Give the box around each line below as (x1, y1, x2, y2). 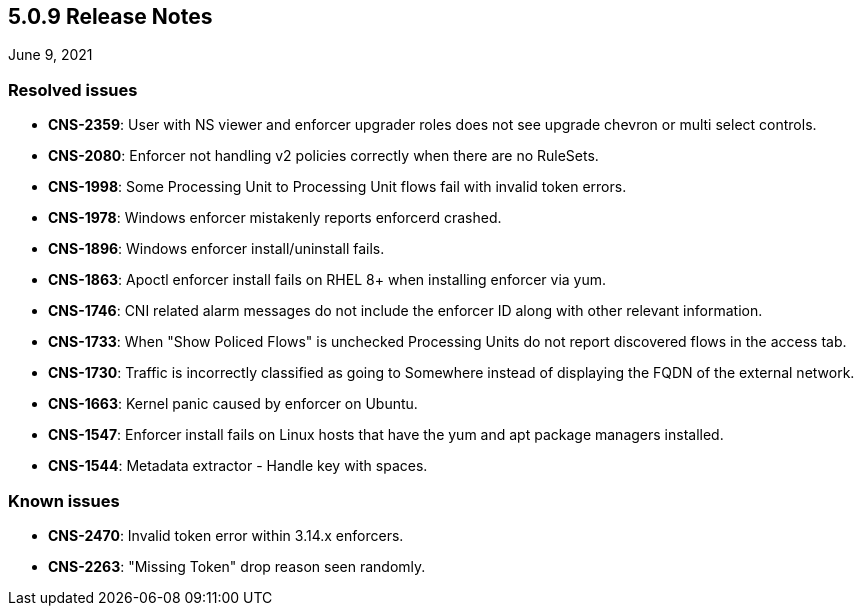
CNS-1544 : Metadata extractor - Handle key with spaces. (48, 457, 428, 475)
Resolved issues (8, 79, 138, 100)
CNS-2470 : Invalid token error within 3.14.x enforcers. (48, 526, 404, 544)
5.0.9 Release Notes (8, 4, 213, 29)
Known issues (8, 490, 120, 511)
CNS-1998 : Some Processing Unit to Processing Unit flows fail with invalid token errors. (48, 178, 627, 196)
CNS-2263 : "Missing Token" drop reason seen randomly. (48, 557, 426, 575)
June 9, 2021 (8, 46, 93, 64)
